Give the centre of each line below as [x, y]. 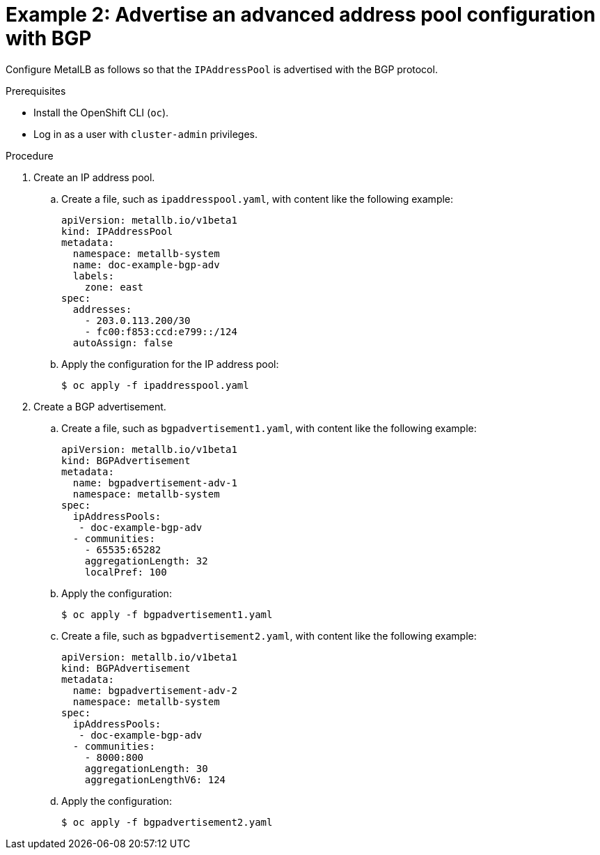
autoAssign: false [123, 342]
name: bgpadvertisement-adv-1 [155, 483]
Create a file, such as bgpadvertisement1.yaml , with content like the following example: [269, 428]
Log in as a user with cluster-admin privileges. [145, 134]
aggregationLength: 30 [146, 768]
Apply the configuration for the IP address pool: [170, 364]
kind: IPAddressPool [117, 231]
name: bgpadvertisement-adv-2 [155, 690]
